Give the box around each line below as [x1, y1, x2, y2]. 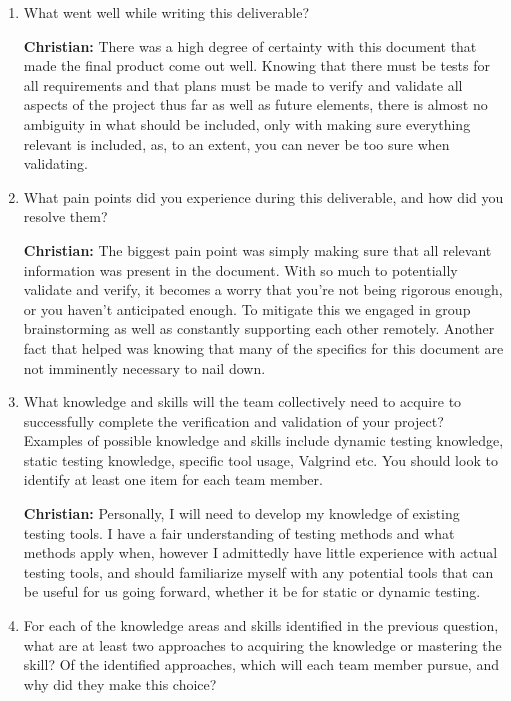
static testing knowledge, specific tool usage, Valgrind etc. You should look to [23, 449, 498, 470]
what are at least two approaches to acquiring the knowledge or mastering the [23, 634, 502, 655]
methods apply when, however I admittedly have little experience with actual [23, 542, 498, 563]
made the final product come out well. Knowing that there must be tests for [23, 55, 491, 76]
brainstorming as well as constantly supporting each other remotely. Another [23, 318, 495, 339]
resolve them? [23, 206, 108, 227]
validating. [23, 153, 88, 174]
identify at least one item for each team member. [23, 469, 323, 490]
